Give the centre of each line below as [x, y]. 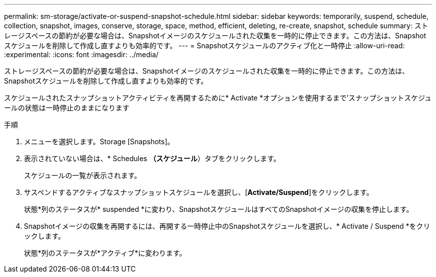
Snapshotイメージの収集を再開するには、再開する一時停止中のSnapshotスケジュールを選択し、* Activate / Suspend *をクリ [227, 226]
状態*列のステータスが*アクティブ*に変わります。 [105, 253]
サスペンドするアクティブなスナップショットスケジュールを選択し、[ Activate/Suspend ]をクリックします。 [199, 192]
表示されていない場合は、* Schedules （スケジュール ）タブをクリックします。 [152, 158]
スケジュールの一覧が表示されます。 [83, 175]
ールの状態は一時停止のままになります [67, 108]
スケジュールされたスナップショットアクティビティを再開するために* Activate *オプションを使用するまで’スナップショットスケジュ [218, 98]
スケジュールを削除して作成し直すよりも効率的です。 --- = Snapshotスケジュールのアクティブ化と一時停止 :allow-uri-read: [205, 46]
